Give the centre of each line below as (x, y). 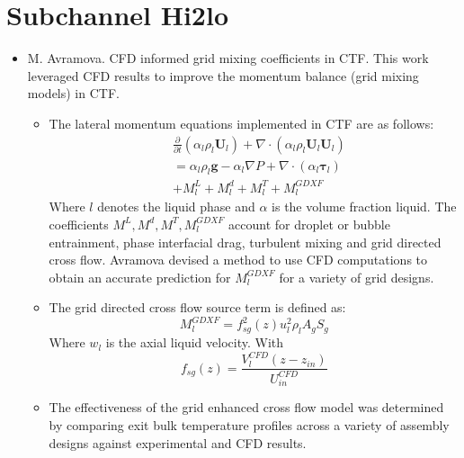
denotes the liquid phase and (176, 207)
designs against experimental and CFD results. (178, 442)
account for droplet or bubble (309, 224)
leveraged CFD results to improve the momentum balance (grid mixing (223, 75)
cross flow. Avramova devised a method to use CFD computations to (238, 260)
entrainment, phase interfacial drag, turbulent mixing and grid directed (245, 242)
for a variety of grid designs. (357, 277)
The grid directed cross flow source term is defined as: (197, 307)
